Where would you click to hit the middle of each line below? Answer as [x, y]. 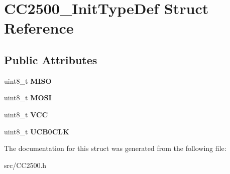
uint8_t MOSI [28, 98]
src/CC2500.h [25, 165]
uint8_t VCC [26, 114]
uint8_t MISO [28, 80]
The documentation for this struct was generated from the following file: [115, 148]
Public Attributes [51, 59]
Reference [39, 28]
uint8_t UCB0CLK [37, 131]
